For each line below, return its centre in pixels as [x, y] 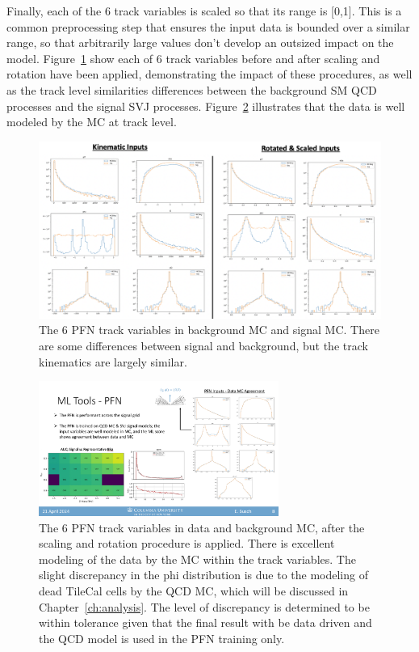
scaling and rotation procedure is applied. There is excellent [187, 543]
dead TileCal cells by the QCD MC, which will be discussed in [194, 591]
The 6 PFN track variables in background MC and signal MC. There [209, 330]
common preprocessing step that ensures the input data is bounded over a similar [208, 26]
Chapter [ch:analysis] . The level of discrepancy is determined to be [204, 606]
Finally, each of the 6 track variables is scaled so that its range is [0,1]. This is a [204, 11]
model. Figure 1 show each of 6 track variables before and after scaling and [193, 58]
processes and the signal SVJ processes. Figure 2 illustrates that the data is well [206, 106]
